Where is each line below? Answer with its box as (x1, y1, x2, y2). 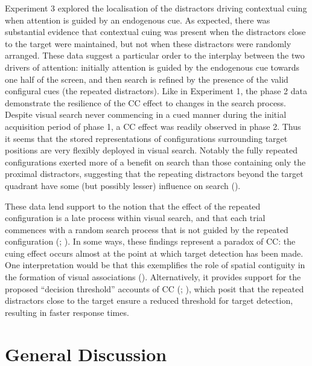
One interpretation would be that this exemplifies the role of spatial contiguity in (5, 258, 305, 271)
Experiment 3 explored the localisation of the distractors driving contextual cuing (5, 2, 307, 14)
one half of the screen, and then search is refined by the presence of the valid (5, 72, 288, 85)
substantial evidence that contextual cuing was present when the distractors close (5, 25, 306, 38)
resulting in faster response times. (5, 306, 129, 318)
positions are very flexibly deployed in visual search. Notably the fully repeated (5, 144, 298, 156)
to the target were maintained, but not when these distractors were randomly (5, 37, 291, 50)
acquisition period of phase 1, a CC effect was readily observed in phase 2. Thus (5, 120, 301, 132)
